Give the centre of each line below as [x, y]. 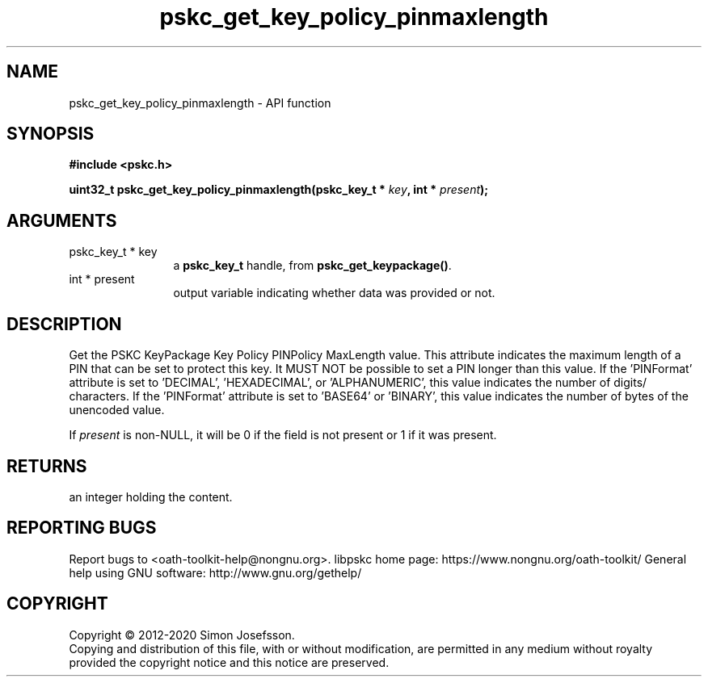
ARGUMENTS [62, 220]
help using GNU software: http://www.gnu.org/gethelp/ [215, 572]
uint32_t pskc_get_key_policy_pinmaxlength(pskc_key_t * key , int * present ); [279, 190]
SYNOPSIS [51, 134]
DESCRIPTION [64, 324]
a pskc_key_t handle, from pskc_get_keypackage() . [312, 266]
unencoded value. [117, 410]
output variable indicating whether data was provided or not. [334, 293]
